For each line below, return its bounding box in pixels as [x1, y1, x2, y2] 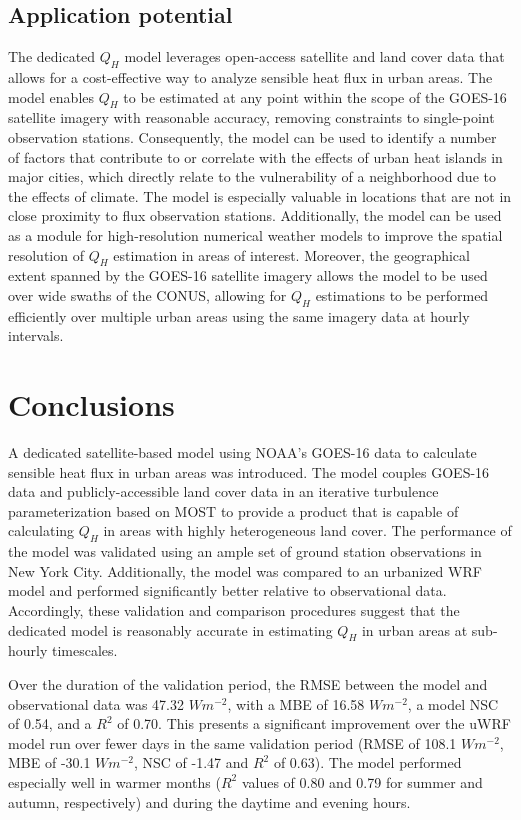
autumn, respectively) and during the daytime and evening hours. [8, 791, 411, 812]
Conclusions [8, 384, 175, 425]
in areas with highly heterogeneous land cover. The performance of [103, 520, 512, 541]
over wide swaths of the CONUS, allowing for [8, 284, 287, 305]
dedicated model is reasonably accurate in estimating [8, 619, 333, 640]
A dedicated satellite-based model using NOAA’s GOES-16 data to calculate [8, 442, 477, 463]
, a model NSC [407, 693, 499, 714]
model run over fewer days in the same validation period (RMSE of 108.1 [8, 732, 457, 753]
